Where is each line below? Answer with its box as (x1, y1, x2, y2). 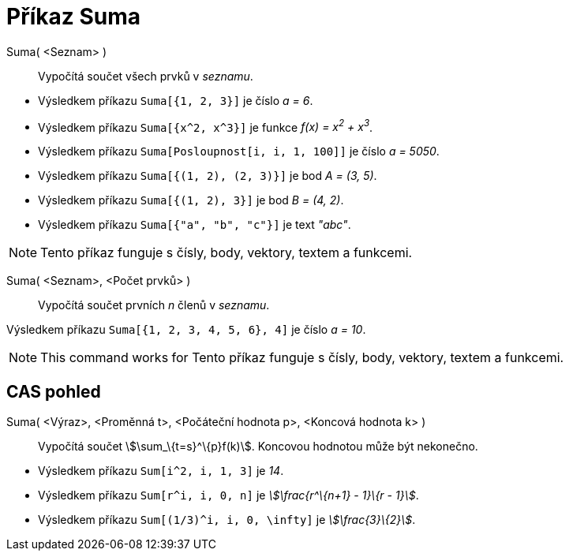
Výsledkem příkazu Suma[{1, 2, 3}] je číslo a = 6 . (38, 93, 313, 107)
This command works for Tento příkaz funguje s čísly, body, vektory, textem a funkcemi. (40, 350, 564, 366)
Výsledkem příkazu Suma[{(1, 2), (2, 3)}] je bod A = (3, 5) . (38, 169, 377, 183)
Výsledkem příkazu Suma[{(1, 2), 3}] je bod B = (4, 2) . (38, 193, 344, 207)
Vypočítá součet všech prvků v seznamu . (38, 69, 253, 83)
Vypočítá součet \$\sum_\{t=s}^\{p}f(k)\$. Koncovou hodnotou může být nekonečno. (38, 439, 478, 454)
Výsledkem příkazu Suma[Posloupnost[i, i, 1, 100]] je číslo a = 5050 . (38, 144, 440, 159)
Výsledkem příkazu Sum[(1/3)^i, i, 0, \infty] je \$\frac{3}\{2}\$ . (38, 513, 416, 527)
